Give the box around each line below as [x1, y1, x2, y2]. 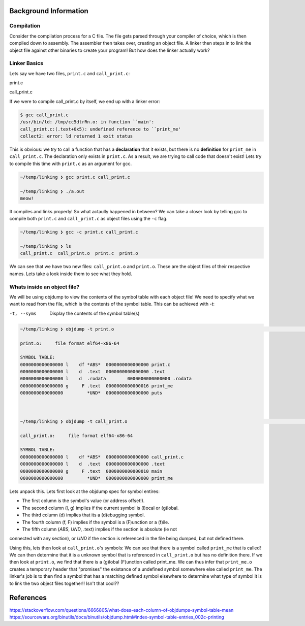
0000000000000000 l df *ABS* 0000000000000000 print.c [20, 361, 170, 368]
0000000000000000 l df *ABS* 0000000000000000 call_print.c [20, 454, 184, 459]
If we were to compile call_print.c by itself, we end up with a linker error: [9, 98, 160, 104]
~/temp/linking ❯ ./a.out [20, 188, 85, 194]
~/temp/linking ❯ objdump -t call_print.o [20, 418, 128, 424]
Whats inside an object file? [9, 283, 80, 290]
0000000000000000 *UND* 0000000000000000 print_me [20, 475, 173, 481]
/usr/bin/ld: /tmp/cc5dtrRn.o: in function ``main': [20, 119, 155, 125]
